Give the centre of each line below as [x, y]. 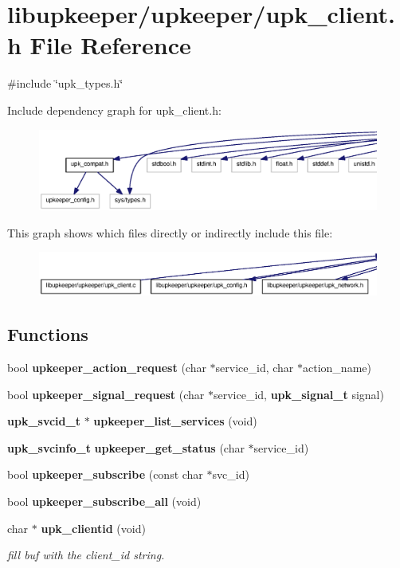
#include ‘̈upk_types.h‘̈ [65, 83]
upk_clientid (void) [93, 528]
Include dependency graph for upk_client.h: [114, 110]
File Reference [110, 45]
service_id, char [255, 367]
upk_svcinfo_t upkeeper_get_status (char [126, 447]
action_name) [337, 367]
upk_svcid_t [44, 421]
